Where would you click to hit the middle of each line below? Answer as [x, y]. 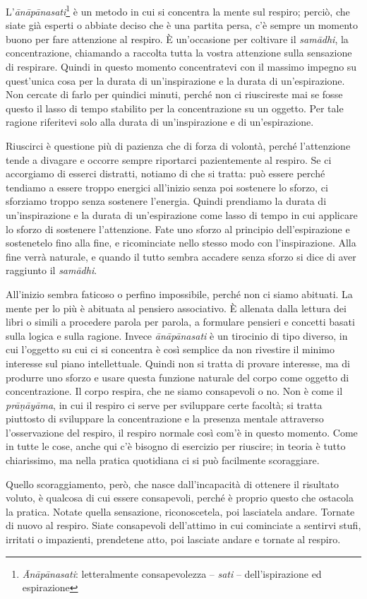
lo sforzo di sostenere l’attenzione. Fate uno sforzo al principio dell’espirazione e [178, 229]
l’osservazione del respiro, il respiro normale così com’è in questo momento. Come [182, 432]
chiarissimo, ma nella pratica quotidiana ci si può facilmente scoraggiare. [163, 460]
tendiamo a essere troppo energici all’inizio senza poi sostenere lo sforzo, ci [167, 187]
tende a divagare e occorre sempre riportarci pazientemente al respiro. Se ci [169, 159]
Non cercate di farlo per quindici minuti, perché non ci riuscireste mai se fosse [174, 94]
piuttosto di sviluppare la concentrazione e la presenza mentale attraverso [165, 419]
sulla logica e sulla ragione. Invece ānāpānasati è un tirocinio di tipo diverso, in [177, 335]
